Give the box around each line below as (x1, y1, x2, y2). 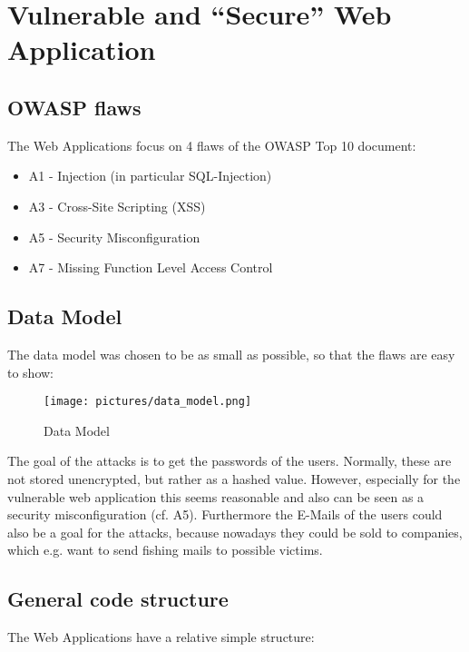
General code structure (7, 585, 229, 613)
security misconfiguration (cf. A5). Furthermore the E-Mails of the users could (7, 505, 443, 524)
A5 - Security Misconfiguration (28, 227, 200, 246)
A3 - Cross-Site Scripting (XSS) (28, 196, 206, 215)
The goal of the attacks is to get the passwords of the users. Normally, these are (7, 451, 452, 470)
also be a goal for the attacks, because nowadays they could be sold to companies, (7, 522, 463, 541)
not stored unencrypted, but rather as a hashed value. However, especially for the (7, 469, 461, 488)
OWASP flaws (7, 93, 142, 121)
